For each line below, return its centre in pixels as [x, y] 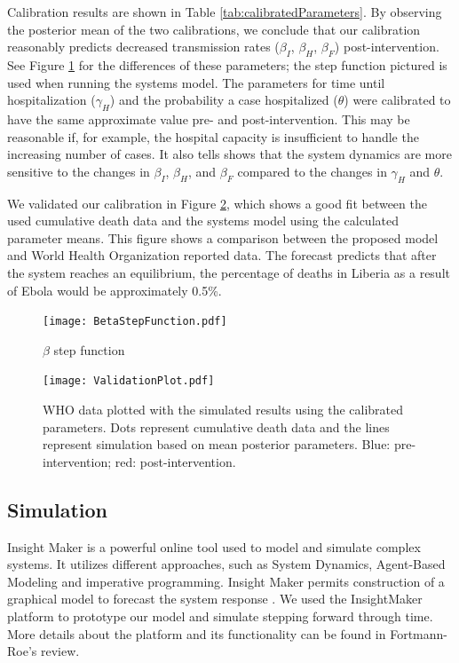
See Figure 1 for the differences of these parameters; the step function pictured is [227, 64]
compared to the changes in [312, 171]
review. [60, 651]
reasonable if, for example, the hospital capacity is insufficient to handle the [213, 136]
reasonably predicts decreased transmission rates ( [143, 47]
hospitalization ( [51, 100]
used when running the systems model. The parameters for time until [196, 82]
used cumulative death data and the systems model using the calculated [203, 221]
